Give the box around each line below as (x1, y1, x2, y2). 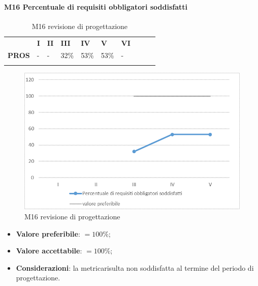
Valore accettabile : (16, 245, 82, 256)
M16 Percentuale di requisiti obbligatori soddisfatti (4, 1, 188, 12)
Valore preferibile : (16, 228, 80, 239)
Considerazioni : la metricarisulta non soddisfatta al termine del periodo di (16, 262, 254, 273)
